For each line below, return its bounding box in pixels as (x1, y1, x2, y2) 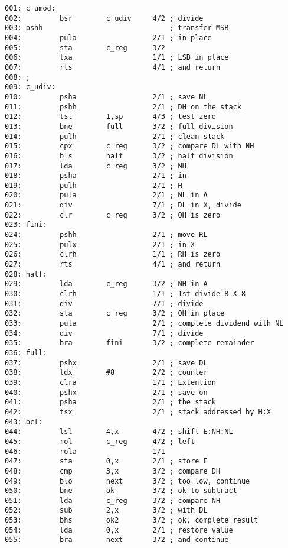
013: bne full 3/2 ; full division (5, 122, 233, 131)
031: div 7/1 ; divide (5, 299, 204, 308)
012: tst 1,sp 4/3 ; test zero (5, 112, 216, 121)
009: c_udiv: (5, 83, 55, 92)
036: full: (5, 348, 47, 357)
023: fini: (5, 221, 47, 229)
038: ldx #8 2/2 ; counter (5, 368, 208, 377)
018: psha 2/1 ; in (5, 171, 186, 180)
